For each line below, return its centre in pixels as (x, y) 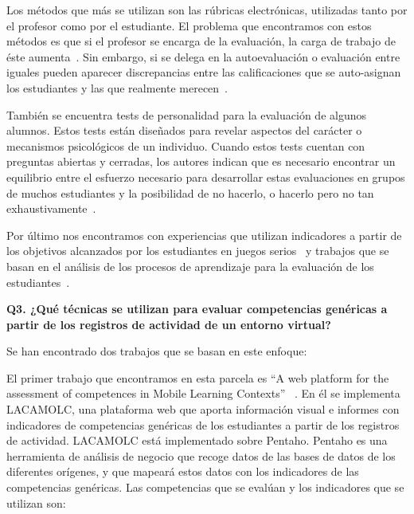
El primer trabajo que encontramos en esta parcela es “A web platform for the (198, 377)
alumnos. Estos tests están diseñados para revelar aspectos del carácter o (184, 130)
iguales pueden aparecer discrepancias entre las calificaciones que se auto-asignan (204, 72)
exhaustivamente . (51, 208)
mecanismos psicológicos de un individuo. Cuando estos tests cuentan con (186, 145)
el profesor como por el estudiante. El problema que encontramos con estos (189, 25)
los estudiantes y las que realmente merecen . (117, 87)
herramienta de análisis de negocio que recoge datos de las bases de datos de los (201, 455)
